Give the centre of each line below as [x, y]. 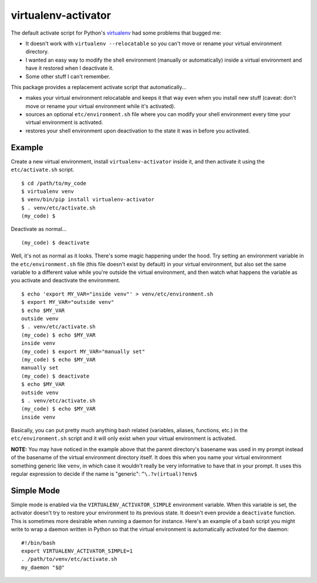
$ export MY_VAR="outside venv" [68, 302]
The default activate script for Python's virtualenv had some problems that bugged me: [116, 33]
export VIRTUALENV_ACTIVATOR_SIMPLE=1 [77, 551]
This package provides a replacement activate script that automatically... [99, 87]
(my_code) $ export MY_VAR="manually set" [83, 351]
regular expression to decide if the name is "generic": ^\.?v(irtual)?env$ [104, 474]
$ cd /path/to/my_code [54, 183]
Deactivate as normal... [39, 229]
